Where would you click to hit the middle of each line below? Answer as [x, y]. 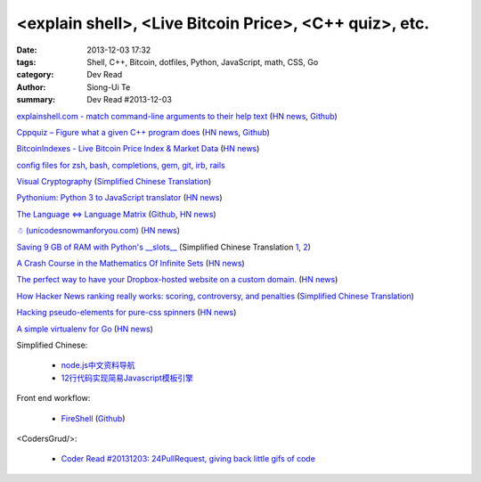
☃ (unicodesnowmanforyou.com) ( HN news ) [98, 231]
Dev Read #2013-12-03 [130, 100]
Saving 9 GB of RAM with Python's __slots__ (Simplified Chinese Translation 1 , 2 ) [164, 247]
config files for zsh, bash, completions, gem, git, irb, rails [121, 165]
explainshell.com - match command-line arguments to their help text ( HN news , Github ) [177, 116]
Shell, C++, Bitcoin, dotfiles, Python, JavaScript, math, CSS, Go [203, 61]
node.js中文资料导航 [98, 365]
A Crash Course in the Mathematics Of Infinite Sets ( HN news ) [130, 264]
